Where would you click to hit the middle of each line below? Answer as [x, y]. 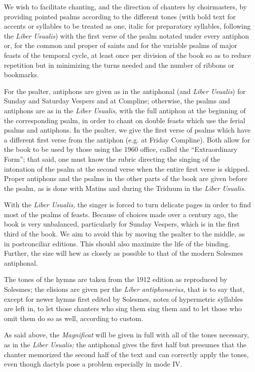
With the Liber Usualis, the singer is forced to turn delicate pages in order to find [127, 205]
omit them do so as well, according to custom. [74, 318]
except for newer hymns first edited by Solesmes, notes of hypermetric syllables [124, 299]
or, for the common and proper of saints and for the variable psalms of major [121, 45]
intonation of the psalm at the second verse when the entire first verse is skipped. [127, 168]
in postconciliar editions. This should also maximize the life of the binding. [117, 243]
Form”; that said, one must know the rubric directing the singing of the [112, 159]
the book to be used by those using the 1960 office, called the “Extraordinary [121, 149]
